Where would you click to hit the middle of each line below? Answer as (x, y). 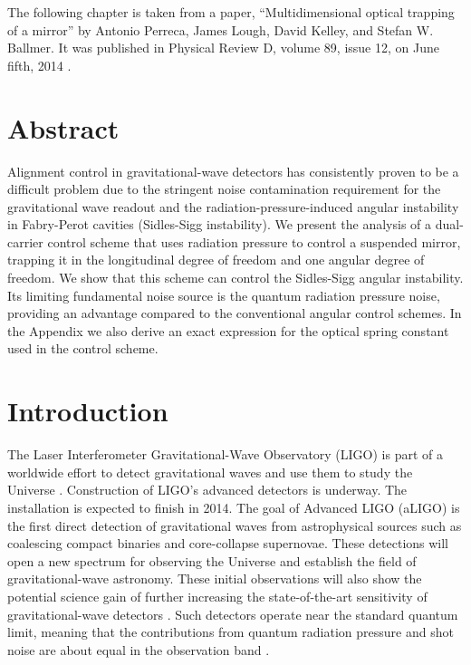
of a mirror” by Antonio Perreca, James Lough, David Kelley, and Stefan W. (221, 29)
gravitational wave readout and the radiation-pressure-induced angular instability (233, 206)
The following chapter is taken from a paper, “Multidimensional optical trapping (231, 12)
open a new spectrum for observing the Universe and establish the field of (212, 560)
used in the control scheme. (83, 348)
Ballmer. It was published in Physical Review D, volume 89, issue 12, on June (223, 48)
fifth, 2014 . (39, 65)
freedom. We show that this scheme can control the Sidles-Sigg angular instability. (235, 278)
